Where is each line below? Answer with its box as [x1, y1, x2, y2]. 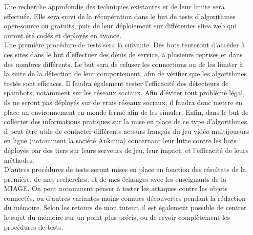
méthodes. [4, 154, 34, 165]
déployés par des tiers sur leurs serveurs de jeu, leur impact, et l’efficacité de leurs [4, 145, 249, 155]
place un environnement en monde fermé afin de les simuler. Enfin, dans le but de [4, 107, 249, 117]
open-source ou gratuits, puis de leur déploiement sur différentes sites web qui [4, 21, 236, 31]
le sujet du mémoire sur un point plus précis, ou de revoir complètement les [4, 212, 230, 222]
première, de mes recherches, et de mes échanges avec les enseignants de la [4, 173, 227, 184]
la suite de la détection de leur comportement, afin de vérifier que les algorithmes [4, 68, 247, 79]
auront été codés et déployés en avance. [4, 30, 122, 40]
